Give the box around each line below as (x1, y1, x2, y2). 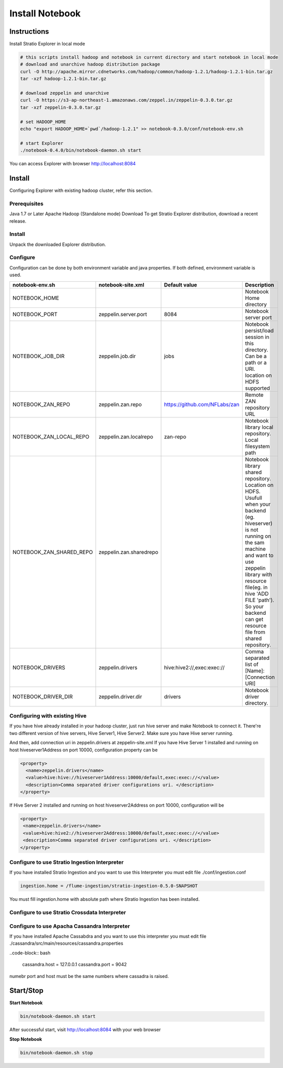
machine (245, 545, 266, 552)
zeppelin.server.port (98, 310, 147, 318)
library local (245, 424, 274, 431)
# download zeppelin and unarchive (20, 90, 109, 96)
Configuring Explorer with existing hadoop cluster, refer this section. (9, 187, 153, 194)
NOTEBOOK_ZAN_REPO (12, 400, 70, 408)
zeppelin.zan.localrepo (98, 433, 153, 440)
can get (245, 615, 264, 622)
